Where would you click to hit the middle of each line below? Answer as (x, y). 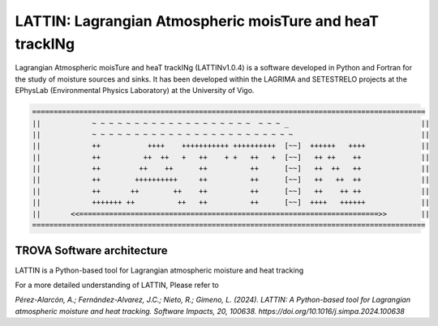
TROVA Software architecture (91, 251)
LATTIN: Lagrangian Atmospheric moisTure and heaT (197, 21)
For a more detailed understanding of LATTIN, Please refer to (117, 285)
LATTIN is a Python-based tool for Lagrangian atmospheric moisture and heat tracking (159, 270)
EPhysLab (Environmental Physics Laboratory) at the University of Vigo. (135, 91)
